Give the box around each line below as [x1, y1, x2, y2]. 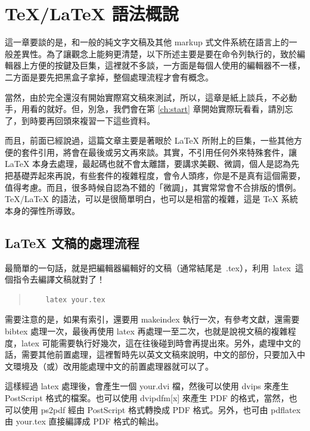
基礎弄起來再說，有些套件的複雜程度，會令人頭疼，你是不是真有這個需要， [13, 169, 305, 182]
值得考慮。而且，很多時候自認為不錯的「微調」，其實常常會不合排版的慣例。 [5, 181, 301, 193]
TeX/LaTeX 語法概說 [5, 1, 179, 26]
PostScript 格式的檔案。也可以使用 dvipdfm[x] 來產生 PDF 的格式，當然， [5, 391, 289, 404]
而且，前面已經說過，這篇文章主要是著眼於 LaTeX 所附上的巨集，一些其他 [5, 134, 294, 147]
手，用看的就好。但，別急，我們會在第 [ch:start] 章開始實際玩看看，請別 [5, 103, 285, 115]
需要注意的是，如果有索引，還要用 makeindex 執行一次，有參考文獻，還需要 [5, 313, 300, 325]
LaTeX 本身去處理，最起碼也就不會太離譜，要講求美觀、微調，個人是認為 [5, 157, 292, 170]
